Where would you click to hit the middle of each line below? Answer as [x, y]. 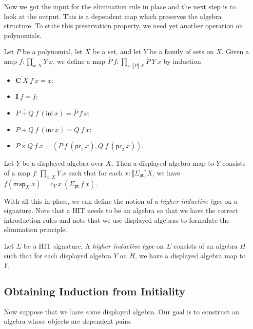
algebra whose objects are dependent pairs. [68, 321]
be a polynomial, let [53, 51]
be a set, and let [117, 51]
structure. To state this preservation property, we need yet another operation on [124, 26]
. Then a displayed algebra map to [163, 163]
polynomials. [23, 35]
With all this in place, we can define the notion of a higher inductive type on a [121, 201]
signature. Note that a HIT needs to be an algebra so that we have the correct [121, 210]
